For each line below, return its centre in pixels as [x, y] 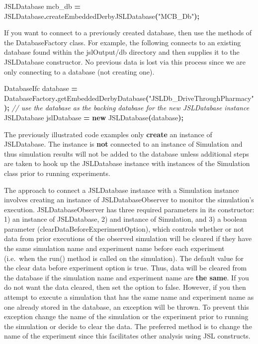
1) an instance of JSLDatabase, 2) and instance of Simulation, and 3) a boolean [126, 219]
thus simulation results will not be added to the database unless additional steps [127, 153]
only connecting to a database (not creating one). [79, 71]
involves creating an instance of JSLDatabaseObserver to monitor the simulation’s [129, 200]
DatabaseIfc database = [41, 88]
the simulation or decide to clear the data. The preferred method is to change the [128, 326]
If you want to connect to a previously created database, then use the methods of [128, 33]
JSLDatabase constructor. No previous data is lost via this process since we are [125, 61]
